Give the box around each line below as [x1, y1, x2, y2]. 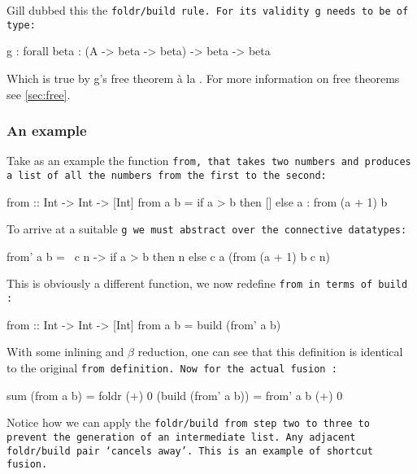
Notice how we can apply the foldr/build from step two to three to [7, 414, 370, 431]
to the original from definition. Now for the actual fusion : [7, 359, 337, 376]
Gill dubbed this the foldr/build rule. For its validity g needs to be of [7, 2, 409, 18]
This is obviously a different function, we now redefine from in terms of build [7, 275, 408, 292]
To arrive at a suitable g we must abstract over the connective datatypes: [7, 220, 407, 237]
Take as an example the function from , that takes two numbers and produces [7, 152, 411, 169]
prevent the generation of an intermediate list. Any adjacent [7, 431, 356, 443]
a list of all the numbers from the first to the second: [7, 169, 327, 181]
